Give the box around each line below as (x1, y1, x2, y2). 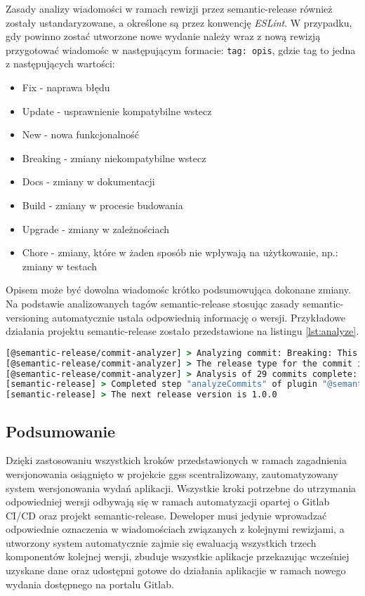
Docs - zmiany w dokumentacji (22, 174, 155, 189)
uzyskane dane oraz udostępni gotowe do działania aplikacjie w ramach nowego (6, 563, 346, 578)
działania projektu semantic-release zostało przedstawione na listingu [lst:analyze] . (6, 324, 359, 338)
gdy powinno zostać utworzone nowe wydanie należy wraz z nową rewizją (6, 29, 321, 44)
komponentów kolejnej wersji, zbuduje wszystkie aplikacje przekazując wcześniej (6, 549, 350, 564)
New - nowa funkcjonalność (22, 127, 139, 142)
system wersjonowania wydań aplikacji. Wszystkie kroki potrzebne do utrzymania (6, 480, 357, 495)
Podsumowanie (6, 420, 116, 442)
